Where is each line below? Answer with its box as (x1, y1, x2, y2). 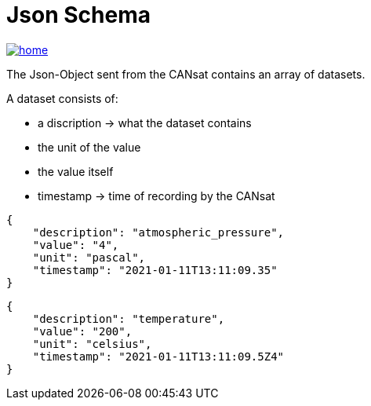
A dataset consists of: (6, 91, 118, 105)
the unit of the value (38, 140, 141, 154)
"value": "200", (32, 324, 133, 338)
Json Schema (6, 2, 151, 28)
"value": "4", (32, 238, 119, 251)
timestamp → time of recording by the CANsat (38, 188, 275, 203)
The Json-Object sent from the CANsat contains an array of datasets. (6, 67, 366, 81)
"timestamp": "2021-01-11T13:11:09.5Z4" (32, 349, 285, 363)
